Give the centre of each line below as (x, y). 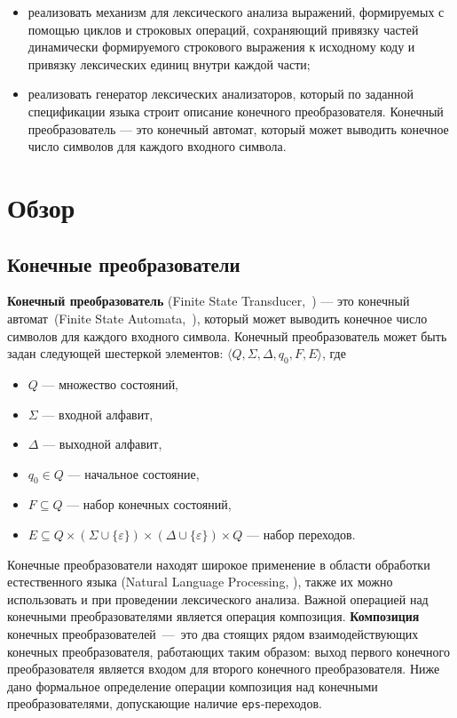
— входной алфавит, (98, 414)
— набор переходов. (301, 535)
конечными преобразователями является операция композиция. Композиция (213, 616)
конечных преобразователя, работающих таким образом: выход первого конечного (228, 651)
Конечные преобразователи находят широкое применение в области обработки (219, 564)
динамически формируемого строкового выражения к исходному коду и (221, 47)
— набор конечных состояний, (149, 504)
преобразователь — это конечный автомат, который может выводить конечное (238, 128)
